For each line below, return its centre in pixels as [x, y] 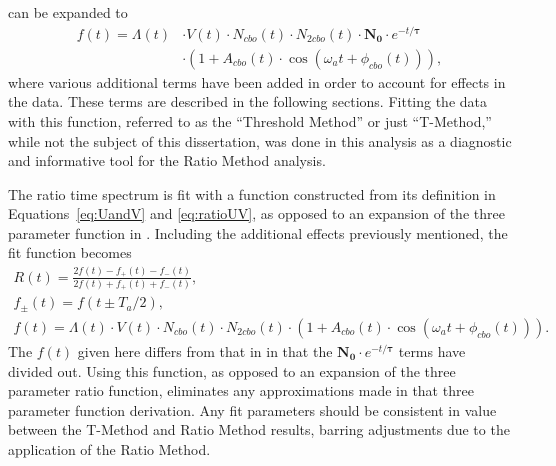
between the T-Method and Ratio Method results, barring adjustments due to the [259, 429]
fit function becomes [70, 252]
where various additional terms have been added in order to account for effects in [257, 81]
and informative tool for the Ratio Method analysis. [167, 160]
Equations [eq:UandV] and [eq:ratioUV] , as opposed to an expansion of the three [256, 213]
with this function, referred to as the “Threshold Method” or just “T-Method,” [250, 120]
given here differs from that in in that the [205, 350]
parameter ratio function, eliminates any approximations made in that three [241, 390]
